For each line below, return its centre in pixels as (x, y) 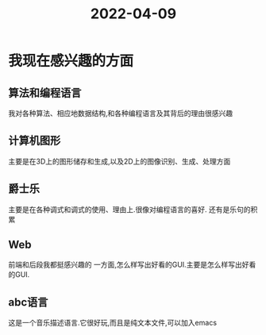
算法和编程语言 (45, 92)
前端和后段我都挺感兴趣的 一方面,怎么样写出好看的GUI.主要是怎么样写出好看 (132, 265)
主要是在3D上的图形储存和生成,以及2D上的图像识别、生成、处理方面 (120, 161)
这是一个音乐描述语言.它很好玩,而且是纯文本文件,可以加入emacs (112, 323)
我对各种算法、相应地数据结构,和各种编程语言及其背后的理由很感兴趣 (121, 113)
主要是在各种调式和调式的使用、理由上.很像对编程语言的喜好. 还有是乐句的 (130, 209)
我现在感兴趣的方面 (71, 61)
